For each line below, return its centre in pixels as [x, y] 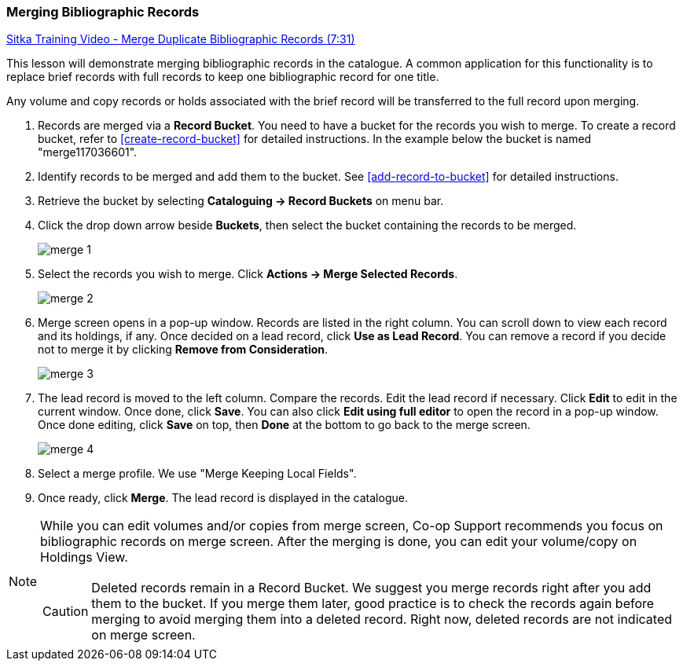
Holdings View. [84, 557]
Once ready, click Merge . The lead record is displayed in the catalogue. [223, 498]
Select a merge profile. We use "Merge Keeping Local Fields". [197, 474]
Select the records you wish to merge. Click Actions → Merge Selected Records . [248, 274]
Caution [66, 612]
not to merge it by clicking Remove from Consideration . [183, 350]
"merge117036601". [88, 152]
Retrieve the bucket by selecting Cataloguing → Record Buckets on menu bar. [241, 201]
